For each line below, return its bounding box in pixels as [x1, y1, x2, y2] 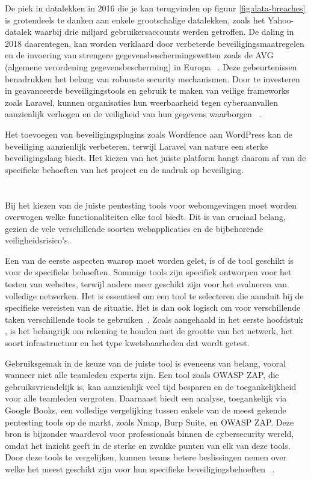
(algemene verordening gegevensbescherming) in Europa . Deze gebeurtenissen [5, 60, 297, 73]
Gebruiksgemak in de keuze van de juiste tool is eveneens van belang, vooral [5, 356, 286, 369]
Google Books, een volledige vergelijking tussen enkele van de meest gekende [5, 404, 286, 416]
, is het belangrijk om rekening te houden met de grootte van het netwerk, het [5, 325, 293, 337]
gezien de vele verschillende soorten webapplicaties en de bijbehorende [5, 222, 263, 234]
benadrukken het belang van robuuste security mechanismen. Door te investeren [5, 72, 300, 85]
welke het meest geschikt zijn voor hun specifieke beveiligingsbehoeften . [5, 462, 275, 475]
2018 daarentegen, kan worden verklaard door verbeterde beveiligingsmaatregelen [5, 37, 304, 49]
